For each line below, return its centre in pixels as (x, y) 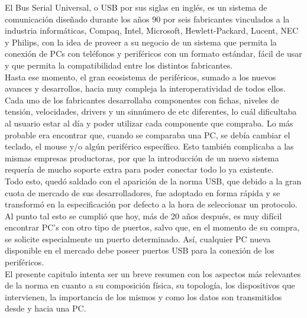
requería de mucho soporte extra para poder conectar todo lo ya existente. (139, 169)
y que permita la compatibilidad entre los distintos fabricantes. (119, 65)
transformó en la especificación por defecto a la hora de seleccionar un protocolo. (151, 204)
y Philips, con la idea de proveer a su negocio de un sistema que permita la (141, 42)
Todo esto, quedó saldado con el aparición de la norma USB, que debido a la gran (153, 181)
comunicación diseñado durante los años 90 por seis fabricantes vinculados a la (147, 19)
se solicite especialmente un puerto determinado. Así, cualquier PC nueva (138, 238)
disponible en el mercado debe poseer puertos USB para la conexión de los (140, 250)
